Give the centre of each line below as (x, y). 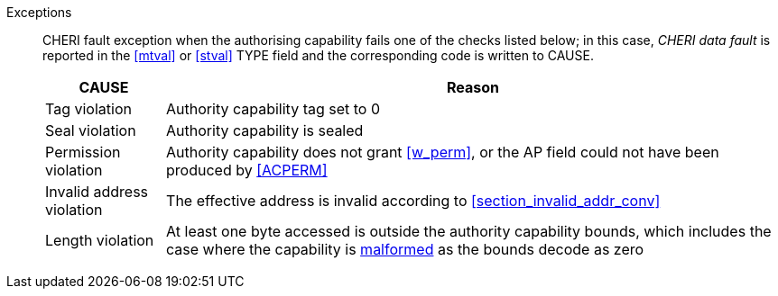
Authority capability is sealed (265, 130)
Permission (83, 152)
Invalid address (97, 192)
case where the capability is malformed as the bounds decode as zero (405, 249)
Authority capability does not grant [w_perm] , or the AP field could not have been (443, 152)
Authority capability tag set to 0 (273, 109)
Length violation (100, 240)
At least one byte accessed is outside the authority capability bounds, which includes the (469, 231)
